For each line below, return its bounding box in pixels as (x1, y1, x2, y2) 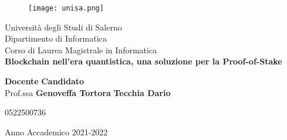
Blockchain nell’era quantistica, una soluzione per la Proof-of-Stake (5, 55, 282, 67)
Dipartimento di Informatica (5, 32, 107, 45)
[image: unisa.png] (28, 4, 104, 12)
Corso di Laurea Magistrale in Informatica (5, 43, 157, 56)
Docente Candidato (5, 75, 85, 87)
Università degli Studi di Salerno (5, 21, 122, 33)
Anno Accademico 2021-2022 (5, 125, 108, 138)
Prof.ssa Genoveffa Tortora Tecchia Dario (5, 86, 171, 98)
